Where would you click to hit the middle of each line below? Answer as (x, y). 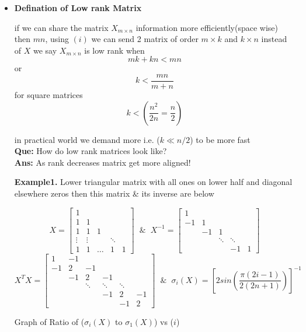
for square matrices (48, 95)
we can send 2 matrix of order (145, 39)
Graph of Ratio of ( (49, 321)
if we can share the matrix (61, 27)
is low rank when (114, 50)
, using (57, 39)
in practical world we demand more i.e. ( (87, 139)
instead (274, 39)
